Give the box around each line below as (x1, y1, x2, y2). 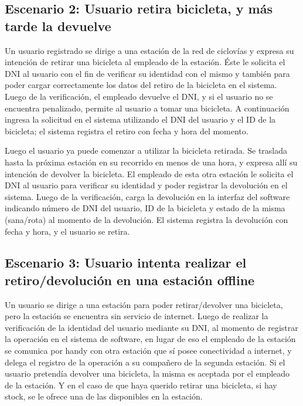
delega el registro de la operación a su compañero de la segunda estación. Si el (5, 356, 285, 368)
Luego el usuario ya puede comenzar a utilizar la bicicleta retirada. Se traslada (5, 144, 288, 157)
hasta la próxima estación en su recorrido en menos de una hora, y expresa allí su (5, 155, 298, 168)
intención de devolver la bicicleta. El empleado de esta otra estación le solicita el (5, 167, 294, 180)
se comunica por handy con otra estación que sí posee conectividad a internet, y (5, 344, 292, 357)
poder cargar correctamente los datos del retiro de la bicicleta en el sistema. (5, 79, 277, 91)
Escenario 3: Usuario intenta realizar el (5, 253, 247, 272)
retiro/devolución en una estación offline (5, 270, 255, 289)
